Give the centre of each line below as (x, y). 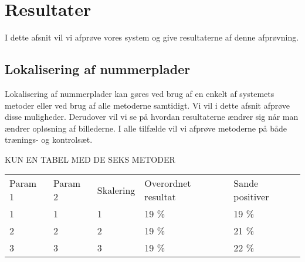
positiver (251, 197)
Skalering (116, 190)
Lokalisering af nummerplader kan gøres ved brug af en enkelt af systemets (140, 93)
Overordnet (168, 183)
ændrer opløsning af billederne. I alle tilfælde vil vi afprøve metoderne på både (146, 128)
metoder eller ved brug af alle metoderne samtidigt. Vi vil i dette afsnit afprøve (148, 105)
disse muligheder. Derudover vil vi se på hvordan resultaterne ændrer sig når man (152, 117)
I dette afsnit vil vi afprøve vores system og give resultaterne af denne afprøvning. (152, 37)
